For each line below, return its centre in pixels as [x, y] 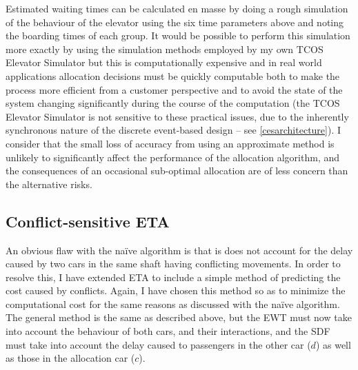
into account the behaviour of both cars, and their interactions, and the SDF [168, 331]
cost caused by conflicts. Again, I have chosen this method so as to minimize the [176, 290]
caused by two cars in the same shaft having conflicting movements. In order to [173, 264]
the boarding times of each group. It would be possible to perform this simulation [178, 35]
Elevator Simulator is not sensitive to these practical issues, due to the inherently [177, 116]
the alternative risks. [49, 184]
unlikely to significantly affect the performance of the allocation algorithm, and [173, 157]
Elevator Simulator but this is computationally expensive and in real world [164, 62]
